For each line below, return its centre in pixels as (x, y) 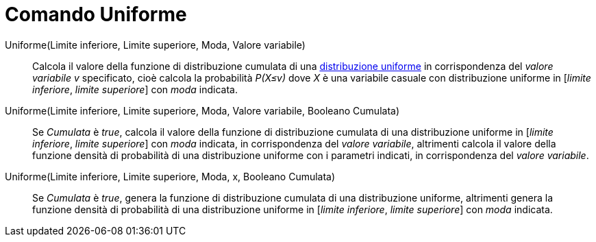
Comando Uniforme (96, 14)
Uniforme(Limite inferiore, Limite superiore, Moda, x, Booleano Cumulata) (170, 176)
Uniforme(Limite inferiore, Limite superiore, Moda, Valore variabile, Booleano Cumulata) (202, 110)
